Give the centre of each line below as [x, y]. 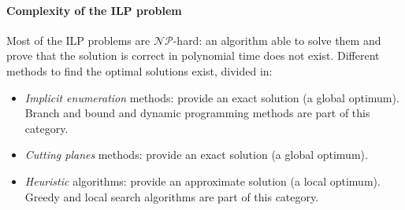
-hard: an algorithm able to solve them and [277, 40]
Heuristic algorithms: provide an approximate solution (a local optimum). [202, 181]
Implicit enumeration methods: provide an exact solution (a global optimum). [212, 97]
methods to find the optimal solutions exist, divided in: [139, 70]
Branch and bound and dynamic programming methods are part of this [197, 113]
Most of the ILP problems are [78, 40]
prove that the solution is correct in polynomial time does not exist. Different [193, 55]
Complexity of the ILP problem [94, 10]
